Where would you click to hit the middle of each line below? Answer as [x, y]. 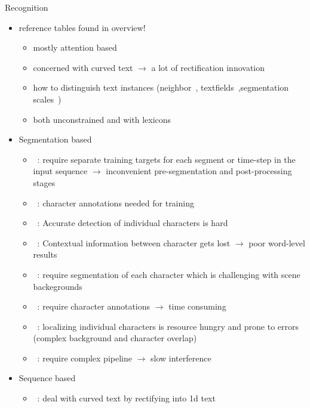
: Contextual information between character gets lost [134, 242]
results [45, 254]
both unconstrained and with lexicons [102, 119]
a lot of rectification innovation [208, 67]
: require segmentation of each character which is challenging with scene [169, 274]
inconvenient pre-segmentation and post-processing [199, 171]
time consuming [197, 306]
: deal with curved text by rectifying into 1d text [126, 398]
